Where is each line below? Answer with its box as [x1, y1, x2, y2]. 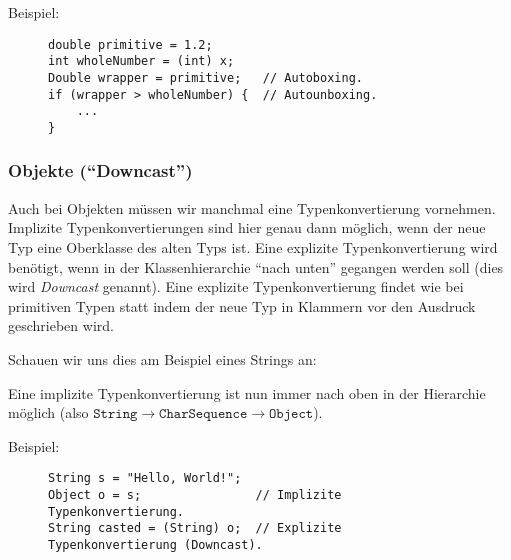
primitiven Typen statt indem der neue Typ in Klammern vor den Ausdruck [8, 295, 476, 316]
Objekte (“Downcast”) [8, 158, 193, 183]
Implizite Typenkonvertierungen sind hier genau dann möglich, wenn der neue [8, 217, 486, 238]
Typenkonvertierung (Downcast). [48, 537, 263, 552]
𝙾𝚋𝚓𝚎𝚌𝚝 [269, 407, 314, 422]
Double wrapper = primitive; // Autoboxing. [48, 70, 363, 85]
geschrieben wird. [8, 315, 114, 336]
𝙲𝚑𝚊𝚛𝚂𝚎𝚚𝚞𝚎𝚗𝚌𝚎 [159, 407, 248, 422]
